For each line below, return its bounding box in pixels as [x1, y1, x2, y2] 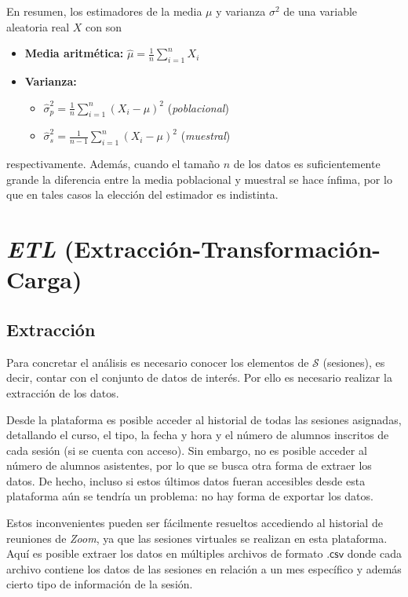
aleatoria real [6, 18, 70, 35]
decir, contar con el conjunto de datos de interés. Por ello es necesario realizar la [6, 369, 392, 386]
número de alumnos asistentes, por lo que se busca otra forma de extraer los [6, 457, 372, 474]
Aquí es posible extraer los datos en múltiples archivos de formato [6, 545, 323, 562]
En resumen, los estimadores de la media [6, 3, 202, 19]
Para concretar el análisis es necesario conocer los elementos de [6, 353, 309, 370]
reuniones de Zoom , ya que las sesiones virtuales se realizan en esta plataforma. [6, 529, 388, 546]
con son [86, 18, 122, 35]
